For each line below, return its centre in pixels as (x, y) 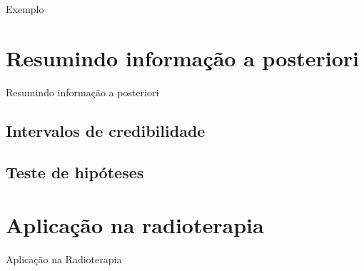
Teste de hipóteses (75, 172)
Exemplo (25, 9)
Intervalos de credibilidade (106, 130)
